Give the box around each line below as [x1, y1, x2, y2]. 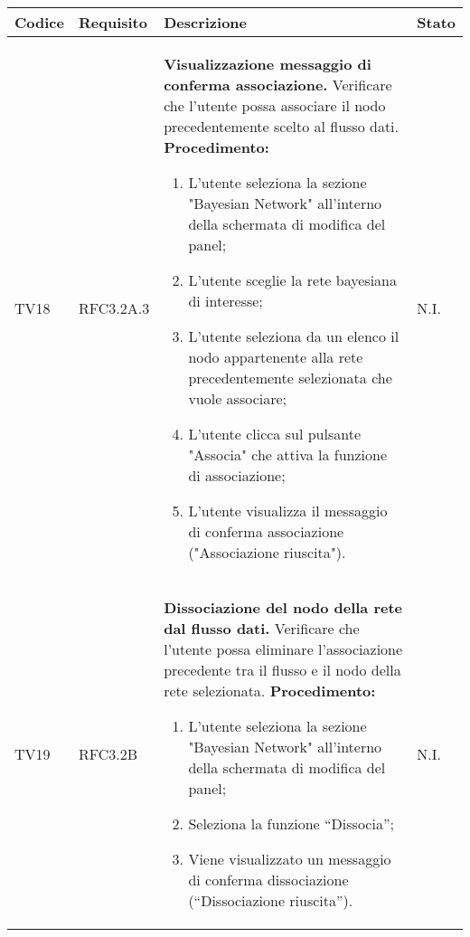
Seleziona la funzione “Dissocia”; [188, 813, 394, 834]
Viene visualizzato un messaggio [188, 848, 391, 869]
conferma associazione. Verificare [164, 74, 392, 95]
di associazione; [188, 465, 286, 486]
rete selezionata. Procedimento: [164, 680, 376, 701]
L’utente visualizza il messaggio [188, 500, 388, 521]
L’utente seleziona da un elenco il [188, 326, 399, 346]
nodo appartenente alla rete [188, 346, 363, 367]
